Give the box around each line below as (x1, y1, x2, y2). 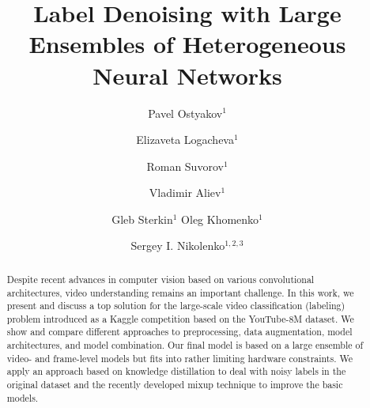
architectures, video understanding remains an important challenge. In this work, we (6, 285, 354, 299)
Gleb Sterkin (111, 210, 173, 227)
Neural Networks (92, 59, 282, 91)
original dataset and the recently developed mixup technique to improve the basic (6, 378, 343, 391)
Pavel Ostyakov (148, 104, 223, 121)
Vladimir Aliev (149, 184, 221, 201)
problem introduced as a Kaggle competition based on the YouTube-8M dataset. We (6, 312, 354, 325)
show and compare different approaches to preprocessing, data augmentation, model (6, 325, 353, 338)
